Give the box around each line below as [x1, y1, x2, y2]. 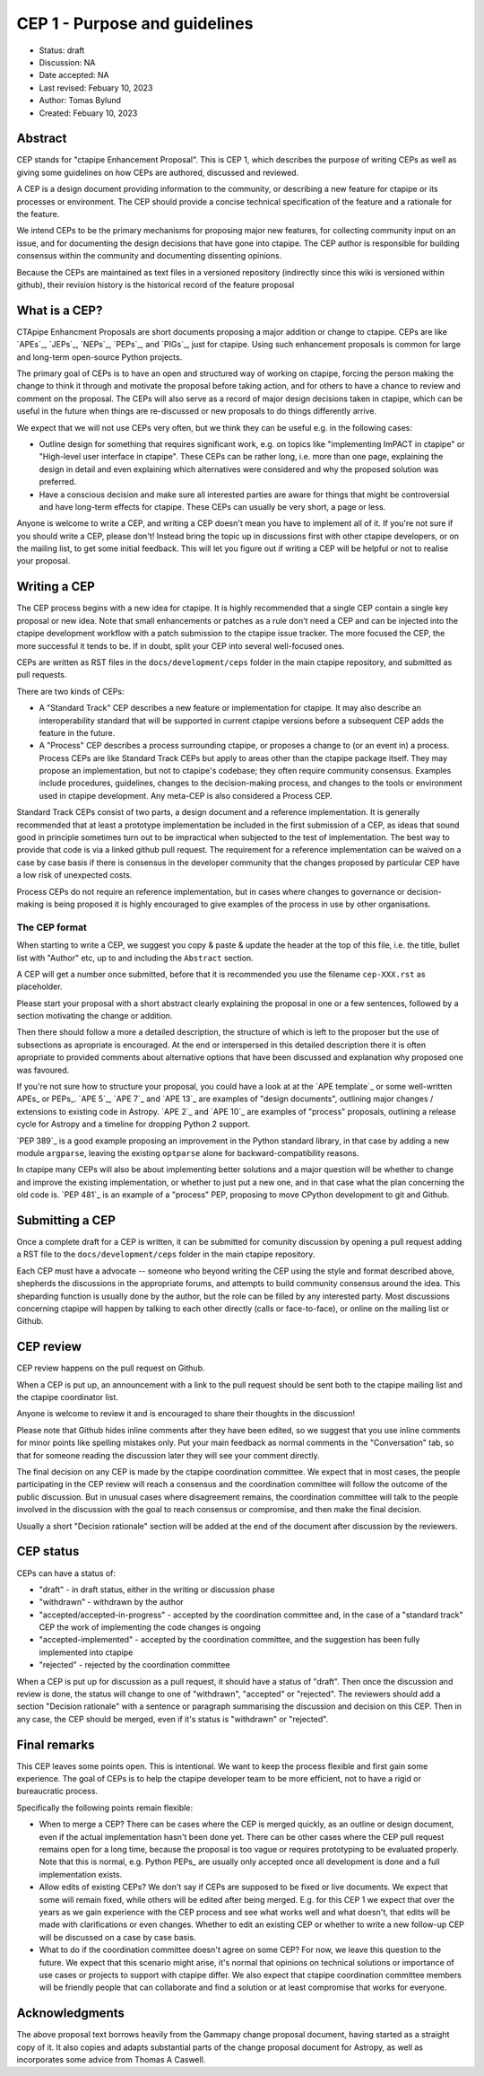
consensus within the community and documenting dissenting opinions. [16, 250, 282, 261]
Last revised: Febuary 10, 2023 [39, 82, 153, 93]
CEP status [16, 1544, 80, 1559]
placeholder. [16, 981, 63, 992]
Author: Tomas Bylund [39, 95, 121, 106]
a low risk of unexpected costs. [16, 870, 133, 880]
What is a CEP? [16, 302, 103, 318]
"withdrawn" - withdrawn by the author [39, 1597, 184, 1607]
